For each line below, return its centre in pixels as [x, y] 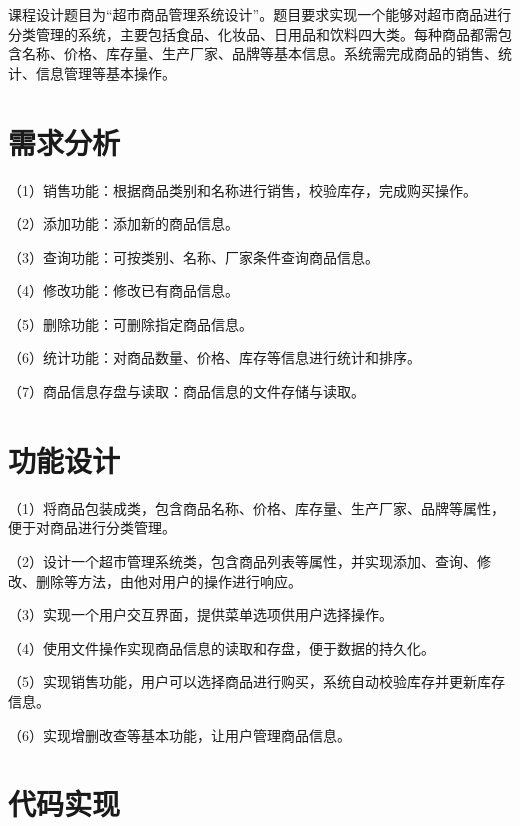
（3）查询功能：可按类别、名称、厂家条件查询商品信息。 [193, 256]
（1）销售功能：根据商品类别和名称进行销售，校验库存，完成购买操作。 [242, 189]
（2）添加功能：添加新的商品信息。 [123, 223]
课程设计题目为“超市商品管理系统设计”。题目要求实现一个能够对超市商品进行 [260, 14]
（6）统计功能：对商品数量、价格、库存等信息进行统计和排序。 [214, 357]
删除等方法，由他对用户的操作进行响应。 [168, 580]
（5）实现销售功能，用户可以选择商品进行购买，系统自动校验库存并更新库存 [256, 681]
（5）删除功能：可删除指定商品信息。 [130, 323]
